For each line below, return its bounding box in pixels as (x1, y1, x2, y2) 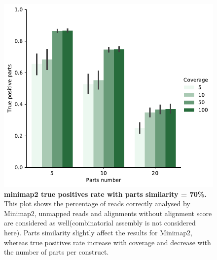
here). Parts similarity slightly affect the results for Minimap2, (4, 227, 192, 237)
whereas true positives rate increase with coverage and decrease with (4, 237, 211, 247)
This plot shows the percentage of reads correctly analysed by (4, 198, 190, 209)
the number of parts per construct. (4, 247, 109, 257)
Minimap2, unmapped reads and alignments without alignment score (4, 208, 212, 218)
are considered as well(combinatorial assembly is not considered (4, 218, 196, 228)
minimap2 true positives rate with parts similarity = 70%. (4, 188, 207, 199)
